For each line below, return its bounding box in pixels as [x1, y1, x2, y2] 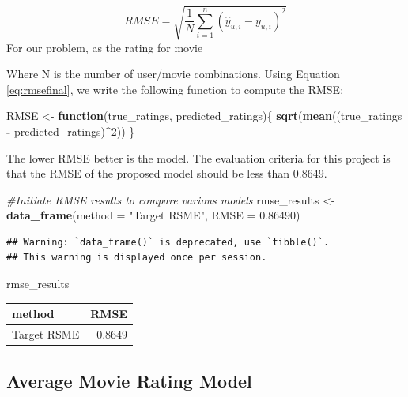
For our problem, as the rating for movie [6, 39, 203, 55]
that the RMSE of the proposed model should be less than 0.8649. [6, 165, 327, 182]
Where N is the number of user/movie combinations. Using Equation [6, 66, 340, 82]
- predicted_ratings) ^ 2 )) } [6, 122, 135, 139]
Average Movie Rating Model [6, 368, 252, 392]
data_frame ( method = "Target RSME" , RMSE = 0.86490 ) [6, 207, 300, 223]
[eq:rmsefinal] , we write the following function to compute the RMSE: [6, 81, 344, 97]
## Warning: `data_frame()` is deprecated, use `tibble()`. [6, 236, 330, 248]
